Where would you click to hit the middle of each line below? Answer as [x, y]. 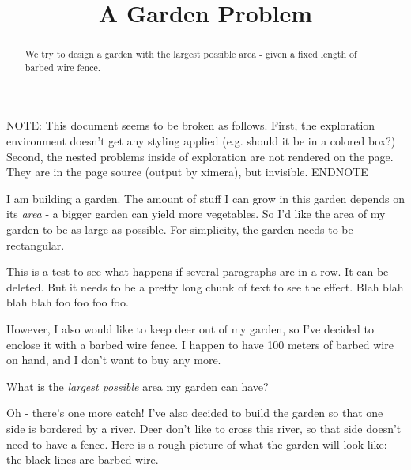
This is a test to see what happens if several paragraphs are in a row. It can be [198, 271]
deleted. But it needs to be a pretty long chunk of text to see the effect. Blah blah [205, 286]
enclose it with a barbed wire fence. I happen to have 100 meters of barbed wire [200, 344]
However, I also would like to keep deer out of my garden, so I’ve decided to [190, 329]
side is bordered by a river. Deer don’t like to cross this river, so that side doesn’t [204, 428]
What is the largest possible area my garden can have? [138, 386]
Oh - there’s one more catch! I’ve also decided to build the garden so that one [195, 413]
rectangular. [36, 244]
